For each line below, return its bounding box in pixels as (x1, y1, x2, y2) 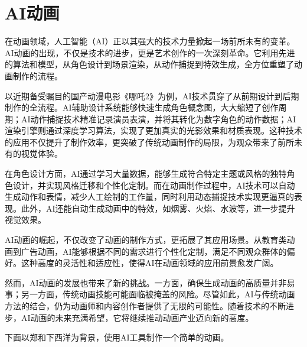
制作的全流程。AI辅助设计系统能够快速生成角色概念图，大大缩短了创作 (5, 101, 279, 113)
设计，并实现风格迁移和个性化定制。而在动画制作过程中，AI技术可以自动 (12, 179, 295, 191)
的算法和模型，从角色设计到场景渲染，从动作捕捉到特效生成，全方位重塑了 (5, 58, 294, 70)
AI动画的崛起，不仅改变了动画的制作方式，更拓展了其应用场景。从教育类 (5, 234, 287, 246)
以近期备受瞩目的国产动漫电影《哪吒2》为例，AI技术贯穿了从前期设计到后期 (5, 89, 299, 102)
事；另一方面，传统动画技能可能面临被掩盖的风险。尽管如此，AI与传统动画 (5, 288, 295, 300)
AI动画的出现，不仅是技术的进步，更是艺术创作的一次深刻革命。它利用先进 (5, 46, 295, 59)
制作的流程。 (12, 69, 63, 82)
